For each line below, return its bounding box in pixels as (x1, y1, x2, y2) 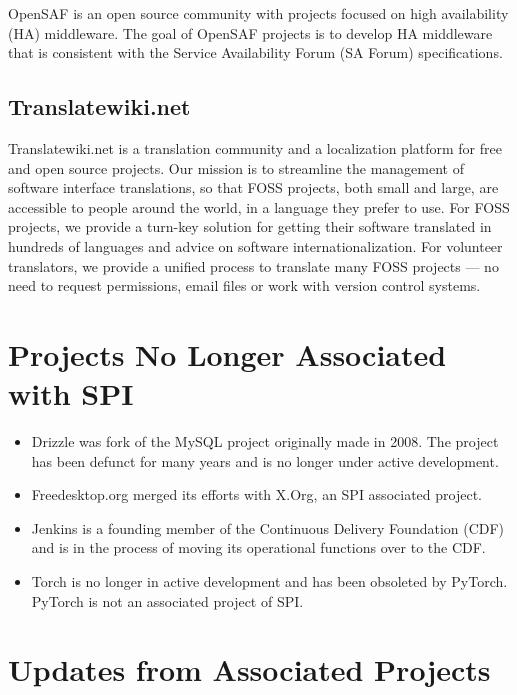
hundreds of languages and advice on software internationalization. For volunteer (8, 235, 503, 256)
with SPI (8, 373, 134, 414)
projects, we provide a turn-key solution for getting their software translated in (8, 216, 492, 237)
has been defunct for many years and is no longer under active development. (31, 450, 499, 471)
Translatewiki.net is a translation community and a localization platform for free (8, 137, 502, 158)
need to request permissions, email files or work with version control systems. (8, 275, 481, 296)
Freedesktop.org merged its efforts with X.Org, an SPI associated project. (31, 484, 482, 505)
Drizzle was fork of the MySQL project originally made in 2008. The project (31, 431, 499, 452)
